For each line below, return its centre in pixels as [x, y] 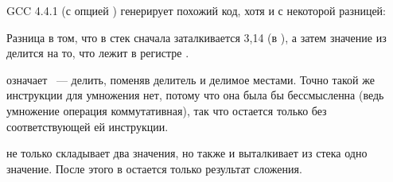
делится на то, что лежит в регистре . [98, 53]
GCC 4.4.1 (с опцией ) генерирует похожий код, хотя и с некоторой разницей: [196, 10]
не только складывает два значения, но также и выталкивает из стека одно [187, 153]
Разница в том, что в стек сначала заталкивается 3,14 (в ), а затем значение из [196, 37]
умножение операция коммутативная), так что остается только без [167, 110]
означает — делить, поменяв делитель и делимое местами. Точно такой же [191, 79]
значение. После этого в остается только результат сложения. [154, 168]
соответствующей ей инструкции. [88, 126]
